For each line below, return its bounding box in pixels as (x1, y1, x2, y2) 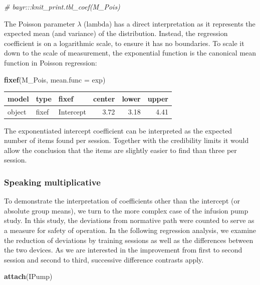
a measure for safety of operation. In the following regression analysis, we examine (4, 224, 256, 235)
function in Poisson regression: (4, 57, 97, 67)
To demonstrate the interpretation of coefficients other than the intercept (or (4, 195, 240, 206)
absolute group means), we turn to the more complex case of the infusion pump (4, 205, 248, 215)
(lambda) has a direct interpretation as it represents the (84, 18, 255, 28)
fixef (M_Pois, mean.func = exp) (4, 74, 106, 84)
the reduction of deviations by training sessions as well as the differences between (4, 234, 253, 245)
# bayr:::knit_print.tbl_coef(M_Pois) (4, 1, 120, 11)
